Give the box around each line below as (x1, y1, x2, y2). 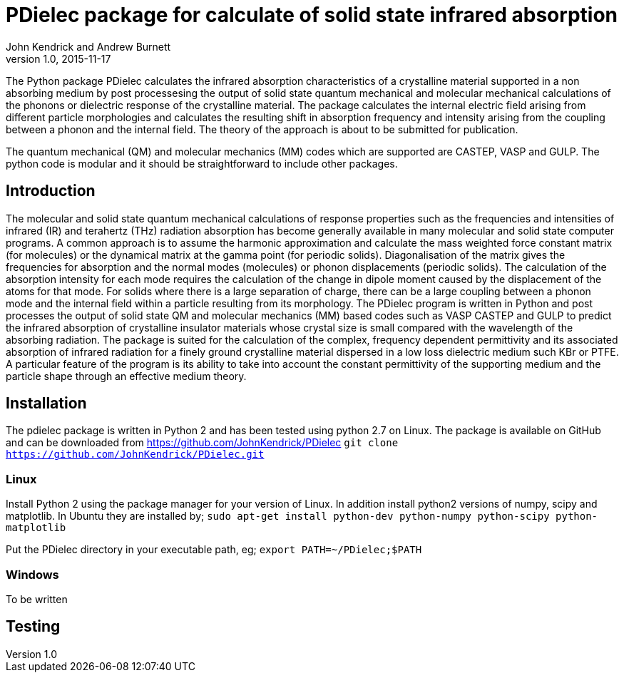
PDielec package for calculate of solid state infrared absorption (6, 3, 618, 27)
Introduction (6, 182, 96, 200)
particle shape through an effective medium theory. (6, 369, 247, 382)
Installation (6, 394, 87, 413)
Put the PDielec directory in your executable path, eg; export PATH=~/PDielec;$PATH (6, 543, 422, 556)
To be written (6, 592, 68, 605)
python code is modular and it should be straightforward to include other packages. (6, 157, 398, 170)
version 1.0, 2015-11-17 (6, 52, 111, 65)
